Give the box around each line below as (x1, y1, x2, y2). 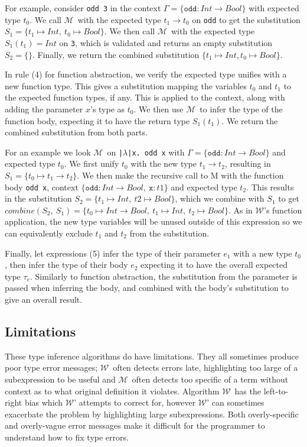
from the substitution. (129, 227, 210, 239)
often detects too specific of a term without (132, 372, 289, 385)
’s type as (90, 102, 125, 115)
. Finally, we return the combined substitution (32, 48, 200, 60)
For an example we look (5, 145, 91, 158)
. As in (228, 203, 253, 216)
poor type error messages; (5, 361, 98, 374)
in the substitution (5, 192, 72, 205)
